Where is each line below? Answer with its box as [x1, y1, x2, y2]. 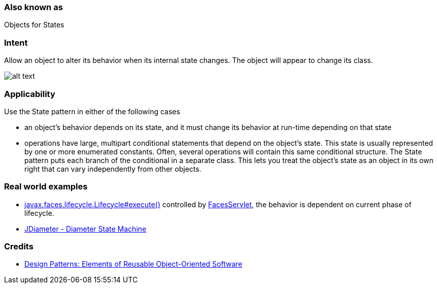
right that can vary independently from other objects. [24, 164, 201, 173]
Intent [4, 37, 28, 48]
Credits [4, 241, 33, 251]
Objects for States [4, 20, 64, 29]
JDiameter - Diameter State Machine [24, 224, 147, 233]
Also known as [4, 2, 63, 12]
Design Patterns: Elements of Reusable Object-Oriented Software [24, 260, 243, 269]
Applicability [4, 88, 55, 99]
